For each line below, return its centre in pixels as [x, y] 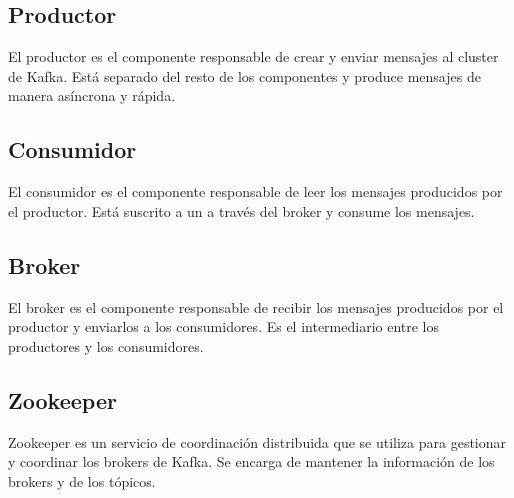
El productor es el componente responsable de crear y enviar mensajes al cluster [253, 56]
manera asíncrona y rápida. [92, 95]
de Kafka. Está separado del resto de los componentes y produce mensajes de [244, 75]
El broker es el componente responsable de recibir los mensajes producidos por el [256, 306]
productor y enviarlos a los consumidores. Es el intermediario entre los [224, 326]
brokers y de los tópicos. [82, 480]
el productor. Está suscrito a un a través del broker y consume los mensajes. [241, 210]
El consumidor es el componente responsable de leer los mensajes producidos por [255, 191]
